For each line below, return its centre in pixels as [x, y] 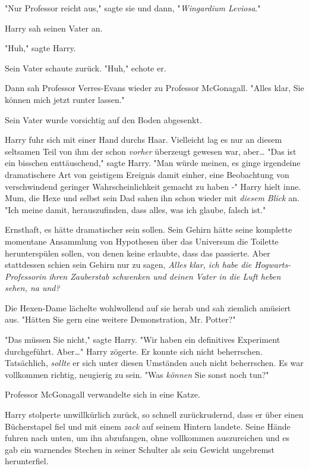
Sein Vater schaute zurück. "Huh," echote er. [86, 68]
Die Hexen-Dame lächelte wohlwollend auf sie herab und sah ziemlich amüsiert [148, 307]
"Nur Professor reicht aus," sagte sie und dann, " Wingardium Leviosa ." [133, 8]
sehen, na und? [32, 288]
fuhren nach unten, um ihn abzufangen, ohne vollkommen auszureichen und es [147, 438]
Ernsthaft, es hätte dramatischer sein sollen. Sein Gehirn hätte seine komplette [149, 229]
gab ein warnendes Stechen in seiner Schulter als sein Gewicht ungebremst [140, 449]
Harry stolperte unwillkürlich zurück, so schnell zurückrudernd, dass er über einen [154, 415]
